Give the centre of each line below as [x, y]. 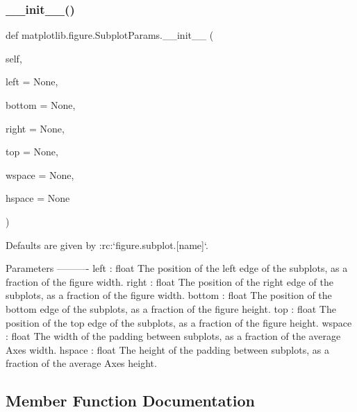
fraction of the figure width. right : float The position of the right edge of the [169, 281]
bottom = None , [41, 105]
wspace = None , [40, 174]
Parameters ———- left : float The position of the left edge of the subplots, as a [177, 268]
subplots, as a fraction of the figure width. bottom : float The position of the [169, 295]
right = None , [35, 128]
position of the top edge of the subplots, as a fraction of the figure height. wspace [179, 322]
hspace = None [38, 198]
